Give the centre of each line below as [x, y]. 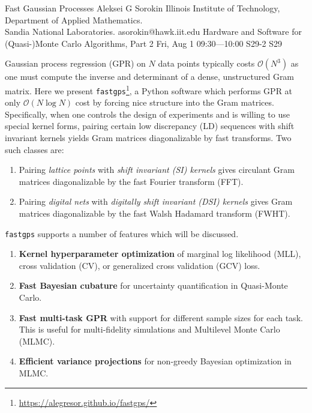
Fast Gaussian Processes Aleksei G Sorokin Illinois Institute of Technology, [142, 8]
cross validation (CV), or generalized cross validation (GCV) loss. [139, 265]
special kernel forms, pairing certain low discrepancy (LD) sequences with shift [150, 126]
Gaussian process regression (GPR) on [75, 63]
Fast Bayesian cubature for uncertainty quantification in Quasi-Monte [153, 285]
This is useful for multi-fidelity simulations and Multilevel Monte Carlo [149, 329]
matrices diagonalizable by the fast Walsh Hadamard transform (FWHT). [154, 213]
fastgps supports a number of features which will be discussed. [122, 233]
